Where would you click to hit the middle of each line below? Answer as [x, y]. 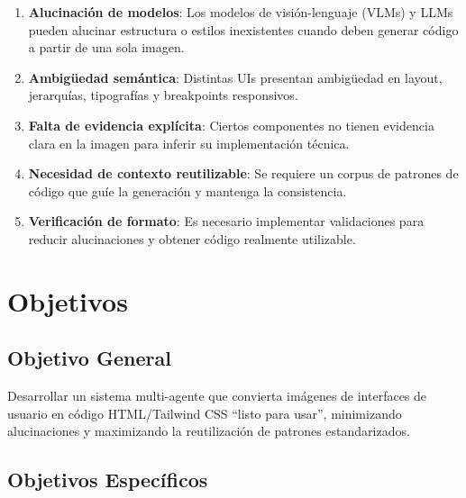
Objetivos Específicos [108, 480]
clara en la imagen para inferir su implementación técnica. [189, 143]
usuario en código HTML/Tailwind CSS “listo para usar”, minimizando [205, 413]
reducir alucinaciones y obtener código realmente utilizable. [192, 238]
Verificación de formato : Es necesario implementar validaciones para [226, 221]
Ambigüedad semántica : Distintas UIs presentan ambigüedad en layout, [235, 77]
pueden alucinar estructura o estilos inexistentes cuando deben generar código [243, 29]
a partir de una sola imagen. [106, 47]
